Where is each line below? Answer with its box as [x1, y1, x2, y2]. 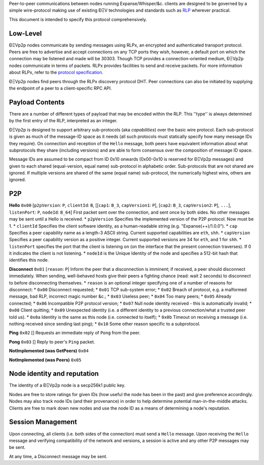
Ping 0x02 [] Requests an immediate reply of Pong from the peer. [9, 330, 141, 336]
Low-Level [9, 29, 42, 38]
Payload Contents [9, 98, 65, 106]
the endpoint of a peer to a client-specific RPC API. [9, 86, 112, 91]
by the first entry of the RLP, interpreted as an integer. [9, 118, 118, 124]
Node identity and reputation [9, 370, 99, 378]
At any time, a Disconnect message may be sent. [9, 453, 108, 459]
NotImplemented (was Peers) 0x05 [9, 357, 82, 363]
